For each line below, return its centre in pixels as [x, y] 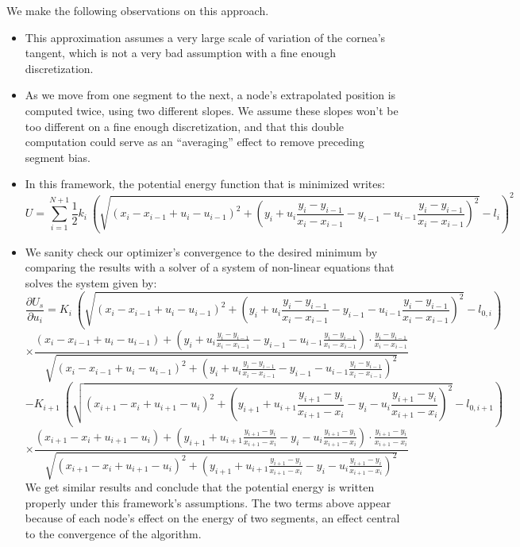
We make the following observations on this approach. [138, 10]
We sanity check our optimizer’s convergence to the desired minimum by [201, 251]
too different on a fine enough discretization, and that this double [185, 126]
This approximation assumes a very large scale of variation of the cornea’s [205, 37]
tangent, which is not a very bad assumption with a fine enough [180, 53]
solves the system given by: [91, 283]
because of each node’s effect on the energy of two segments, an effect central [212, 518]
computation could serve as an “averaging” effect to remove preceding [195, 142]
